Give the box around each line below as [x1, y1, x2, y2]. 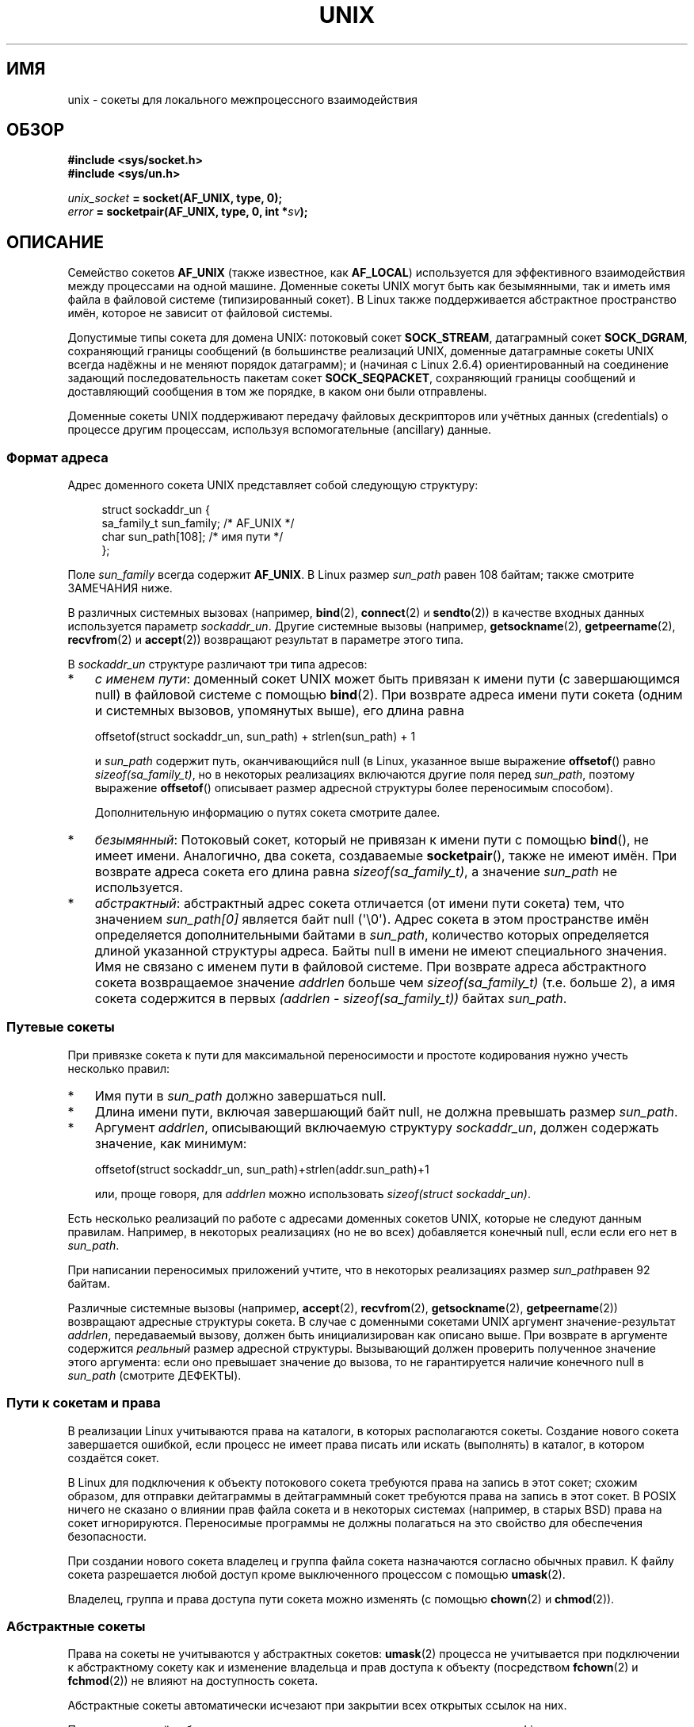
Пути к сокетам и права [6, 1395, 161, 1411]
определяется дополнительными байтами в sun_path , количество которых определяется [94, 927, 650, 944]
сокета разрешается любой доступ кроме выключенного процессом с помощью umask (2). [67, 1567, 566, 1581]
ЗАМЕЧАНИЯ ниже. [67, 581, 173, 595]
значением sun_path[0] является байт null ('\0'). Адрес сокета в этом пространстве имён [94, 911, 650, 928]
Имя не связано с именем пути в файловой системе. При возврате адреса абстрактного [94, 959, 646, 975]
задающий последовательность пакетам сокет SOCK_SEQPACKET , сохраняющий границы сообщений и [67, 371, 636, 385]
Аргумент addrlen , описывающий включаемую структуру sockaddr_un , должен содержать [94, 1119, 659, 1135]
